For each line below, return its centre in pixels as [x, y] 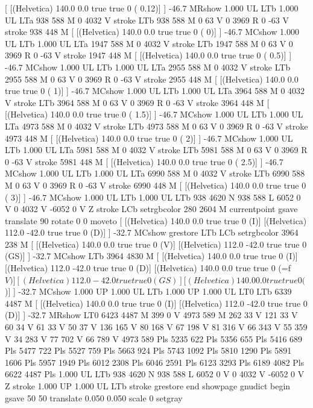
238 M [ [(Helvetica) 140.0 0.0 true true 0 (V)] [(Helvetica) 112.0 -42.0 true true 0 [156, 244]
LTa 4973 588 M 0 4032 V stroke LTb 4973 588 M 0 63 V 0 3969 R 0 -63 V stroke [156, 126]
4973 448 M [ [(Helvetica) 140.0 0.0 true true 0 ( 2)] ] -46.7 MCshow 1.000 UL [149, 138]
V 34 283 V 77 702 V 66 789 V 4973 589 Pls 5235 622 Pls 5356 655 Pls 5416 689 [154, 338]
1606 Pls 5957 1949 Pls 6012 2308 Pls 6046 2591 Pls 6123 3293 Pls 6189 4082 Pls [155, 362]
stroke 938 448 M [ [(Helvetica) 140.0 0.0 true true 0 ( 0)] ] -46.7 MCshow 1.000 [152, 32]
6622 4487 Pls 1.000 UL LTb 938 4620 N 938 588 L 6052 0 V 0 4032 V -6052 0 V [155, 374]
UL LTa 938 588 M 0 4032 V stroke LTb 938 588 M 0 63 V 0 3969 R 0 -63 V [147, 20]
